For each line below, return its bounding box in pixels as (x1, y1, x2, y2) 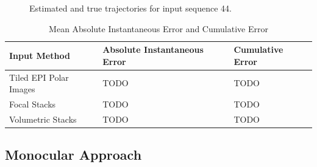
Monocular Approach (5, 145, 142, 164)
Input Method (9, 49, 70, 61)
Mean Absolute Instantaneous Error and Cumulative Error (49, 22, 268, 35)
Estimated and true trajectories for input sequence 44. (29, 2, 232, 14)
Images (9, 83, 35, 95)
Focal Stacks (9, 98, 56, 111)
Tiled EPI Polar (9, 70, 69, 83)
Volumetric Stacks (9, 112, 77, 125)
